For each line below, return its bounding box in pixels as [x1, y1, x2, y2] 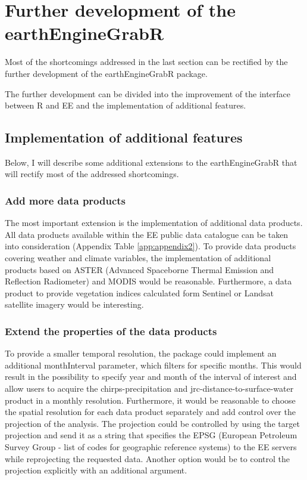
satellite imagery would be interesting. [5, 298, 144, 311]
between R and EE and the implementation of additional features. [5, 99, 246, 112]
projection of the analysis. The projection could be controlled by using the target [5, 417, 300, 429]
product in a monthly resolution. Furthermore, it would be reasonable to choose [5, 394, 296, 406]
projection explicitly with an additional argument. [5, 464, 187, 476]
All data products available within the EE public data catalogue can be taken [5, 228, 289, 240]
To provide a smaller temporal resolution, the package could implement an [5, 347, 277, 360]
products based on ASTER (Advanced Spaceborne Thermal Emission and [5, 263, 274, 275]
